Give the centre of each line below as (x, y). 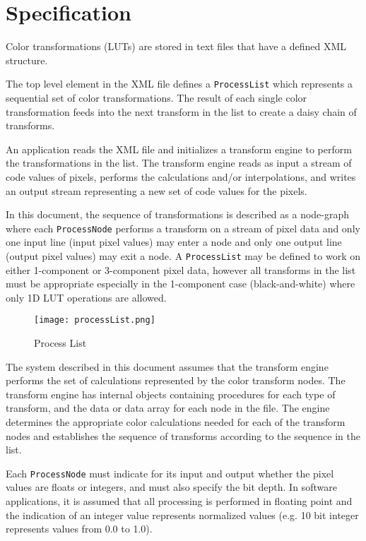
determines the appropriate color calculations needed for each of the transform (176, 422)
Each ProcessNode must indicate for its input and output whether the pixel (170, 473)
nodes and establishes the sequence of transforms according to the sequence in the (183, 435)
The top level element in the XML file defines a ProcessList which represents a (179, 84)
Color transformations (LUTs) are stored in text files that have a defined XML (176, 46)
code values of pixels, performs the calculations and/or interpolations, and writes (181, 176)
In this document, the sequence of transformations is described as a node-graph (178, 214)
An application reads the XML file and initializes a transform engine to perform (179, 149)
